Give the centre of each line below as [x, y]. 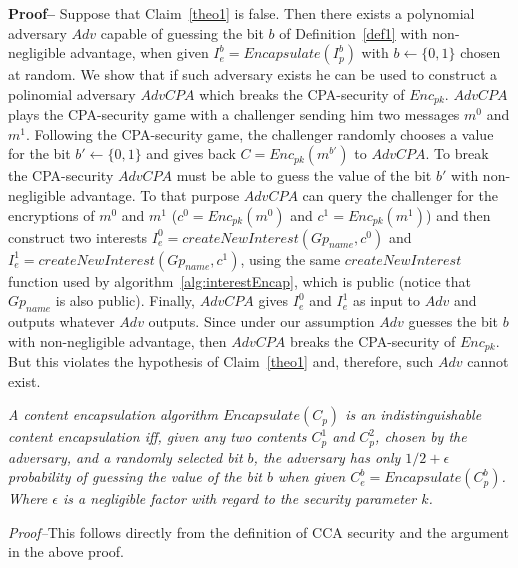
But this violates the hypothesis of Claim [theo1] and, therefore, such [221, 361]
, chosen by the [421, 436]
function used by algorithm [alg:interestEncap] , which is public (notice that [239, 280]
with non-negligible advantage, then [117, 340]
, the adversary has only [327, 456]
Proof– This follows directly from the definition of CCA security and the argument [258, 531]
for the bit [39, 153]
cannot [488, 361]
